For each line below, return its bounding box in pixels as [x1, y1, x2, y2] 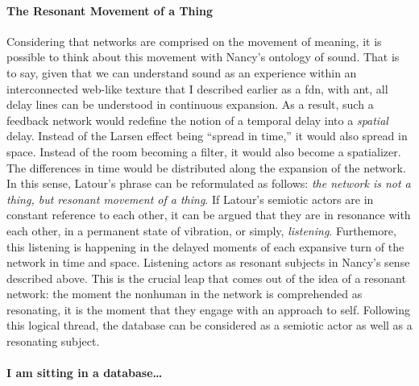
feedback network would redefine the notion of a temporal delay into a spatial [6, 111, 388, 128]
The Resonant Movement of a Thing [6, 2, 213, 19]
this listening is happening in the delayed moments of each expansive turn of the [6, 238, 404, 255]
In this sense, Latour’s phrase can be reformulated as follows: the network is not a [6, 175, 411, 192]
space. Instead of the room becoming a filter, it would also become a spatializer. [6, 143, 401, 160]
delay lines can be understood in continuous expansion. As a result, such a [6, 96, 374, 113]
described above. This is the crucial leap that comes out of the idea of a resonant [6, 269, 406, 286]
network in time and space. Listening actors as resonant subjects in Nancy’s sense [6, 254, 410, 271]
